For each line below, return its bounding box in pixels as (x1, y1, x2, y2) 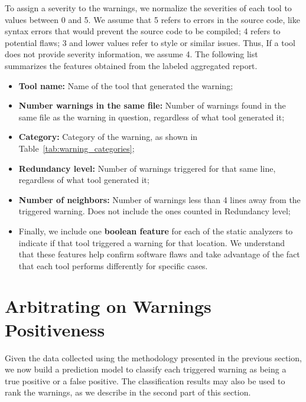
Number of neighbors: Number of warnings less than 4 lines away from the (18, 193, 301, 205)
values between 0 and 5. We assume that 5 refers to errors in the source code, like (5, 13, 300, 25)
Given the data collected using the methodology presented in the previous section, (5, 351, 302, 364)
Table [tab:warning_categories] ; (18, 142, 135, 154)
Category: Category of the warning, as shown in (18, 130, 198, 143)
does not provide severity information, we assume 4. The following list (5, 48, 258, 60)
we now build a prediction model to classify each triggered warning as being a (5, 363, 287, 375)
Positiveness (5, 317, 105, 341)
